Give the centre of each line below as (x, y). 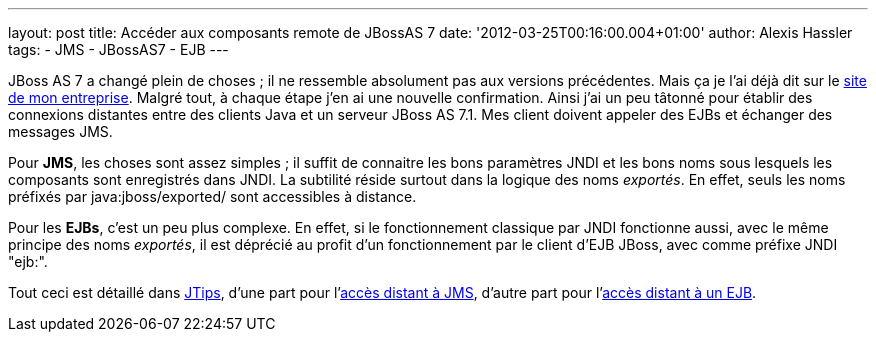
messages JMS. (60, 131)
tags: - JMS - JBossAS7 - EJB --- (118, 49)
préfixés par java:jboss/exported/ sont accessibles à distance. (212, 196)
